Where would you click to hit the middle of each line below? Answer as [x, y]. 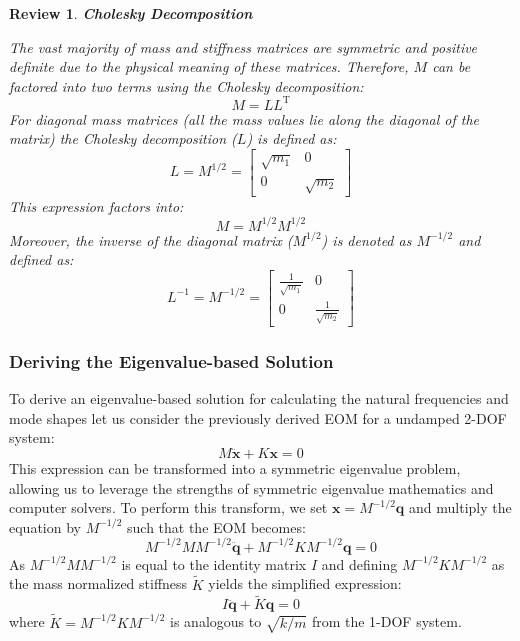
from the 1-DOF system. [386, 621]
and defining [359, 563]
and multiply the [460, 507]
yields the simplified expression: [305, 583]
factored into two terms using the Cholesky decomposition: [186, 85]
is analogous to [216, 621]
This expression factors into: [96, 205]
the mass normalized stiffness [98, 583]
